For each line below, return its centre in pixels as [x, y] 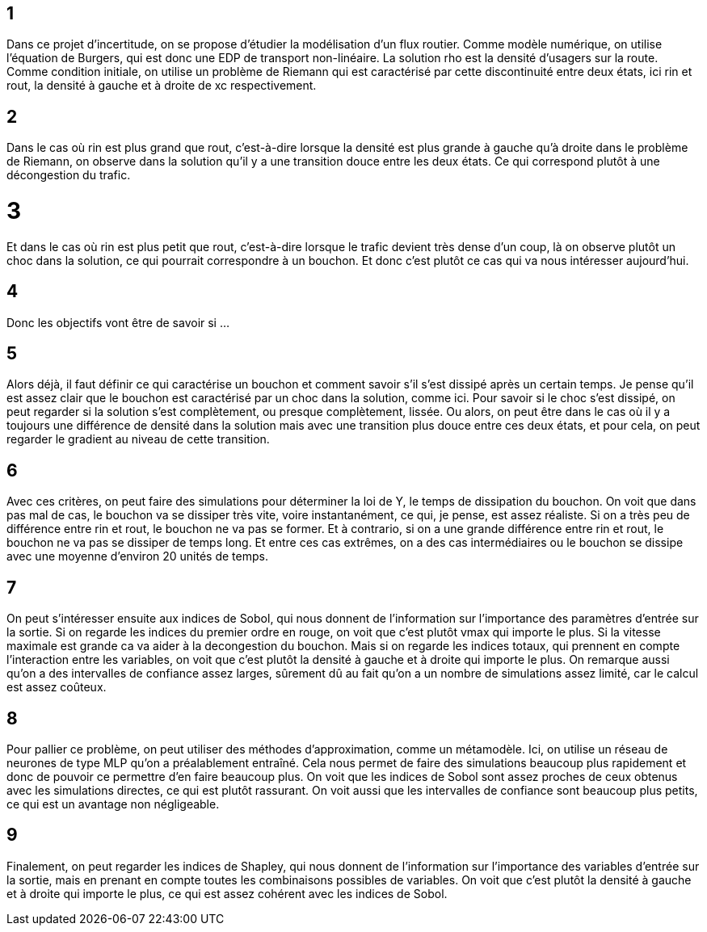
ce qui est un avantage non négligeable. [113, 804]
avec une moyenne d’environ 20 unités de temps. [137, 556]
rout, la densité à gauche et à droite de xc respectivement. [162, 86]
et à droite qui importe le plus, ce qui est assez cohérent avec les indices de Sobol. [227, 893]
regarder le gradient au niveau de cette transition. [138, 439]
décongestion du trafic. [69, 175]
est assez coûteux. [57, 687]
